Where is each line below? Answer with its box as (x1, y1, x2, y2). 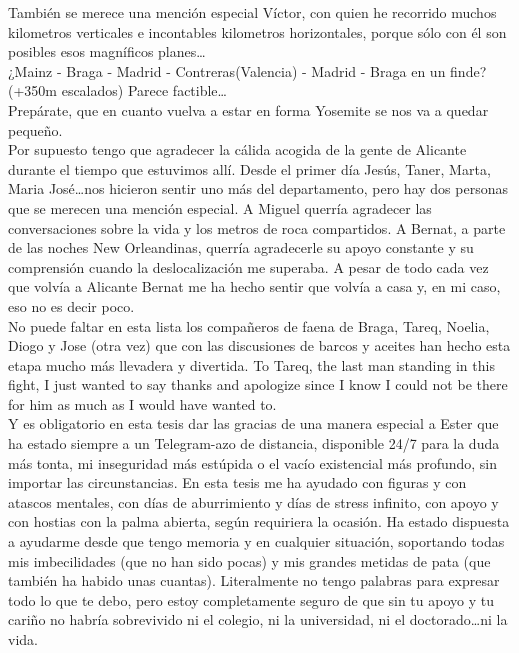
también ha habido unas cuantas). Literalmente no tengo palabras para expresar (8, 570, 500, 591)
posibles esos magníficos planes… (8, 41, 206, 62)
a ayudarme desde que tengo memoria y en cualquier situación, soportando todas (8, 531, 505, 552)
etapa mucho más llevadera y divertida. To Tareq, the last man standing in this (8, 354, 495, 375)
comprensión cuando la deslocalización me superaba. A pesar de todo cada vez (8, 256, 489, 277)
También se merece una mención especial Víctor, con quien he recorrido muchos (8, 2, 497, 22)
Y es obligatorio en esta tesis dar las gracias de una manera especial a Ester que (8, 413, 499, 434)
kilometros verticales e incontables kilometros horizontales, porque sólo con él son (8, 21, 507, 42)
